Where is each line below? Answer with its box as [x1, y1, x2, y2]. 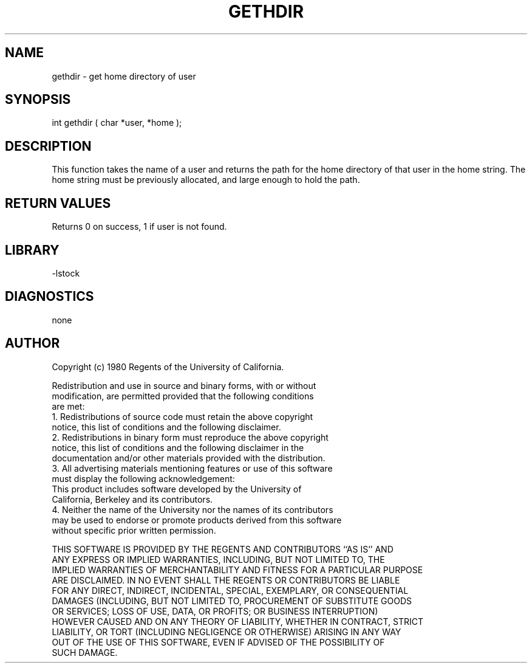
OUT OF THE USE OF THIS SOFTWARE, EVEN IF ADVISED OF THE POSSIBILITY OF [52, 636, 385, 647]
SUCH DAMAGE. [52, 647, 118, 658]
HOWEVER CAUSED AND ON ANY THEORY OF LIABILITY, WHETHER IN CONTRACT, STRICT [52, 616, 423, 627]
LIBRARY [5, 242, 60, 258]
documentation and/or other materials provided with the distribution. [52, 452, 326, 463]
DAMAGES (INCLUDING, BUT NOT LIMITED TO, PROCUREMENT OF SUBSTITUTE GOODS [52, 595, 412, 606]
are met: [52, 401, 85, 411]
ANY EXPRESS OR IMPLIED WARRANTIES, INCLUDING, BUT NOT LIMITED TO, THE [52, 554, 385, 565]
